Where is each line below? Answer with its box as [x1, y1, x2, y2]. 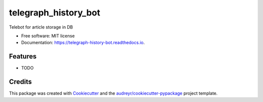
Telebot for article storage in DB [9, 24, 73, 30]
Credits [9, 78, 32, 86]
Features [9, 52, 37, 60]
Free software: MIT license [21, 33, 75, 39]
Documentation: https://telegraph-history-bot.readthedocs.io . [21, 40, 145, 45]
